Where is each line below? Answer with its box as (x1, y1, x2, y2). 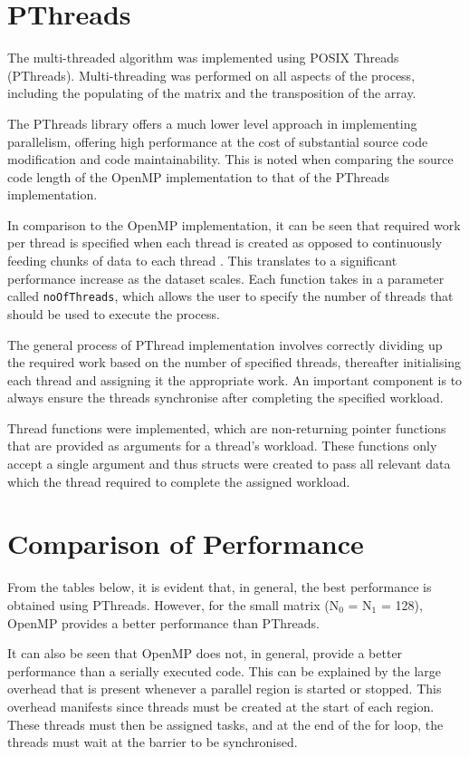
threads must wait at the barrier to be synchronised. (7, 733, 298, 752)
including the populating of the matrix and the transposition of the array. (7, 83, 416, 102)
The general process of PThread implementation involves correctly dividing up (7, 335, 443, 354)
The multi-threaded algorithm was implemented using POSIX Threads (7, 48, 399, 67)
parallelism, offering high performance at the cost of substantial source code (7, 131, 428, 150)
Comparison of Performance (7, 525, 364, 562)
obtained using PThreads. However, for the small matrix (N (7, 595, 340, 614)
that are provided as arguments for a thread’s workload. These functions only (7, 436, 437, 455)
